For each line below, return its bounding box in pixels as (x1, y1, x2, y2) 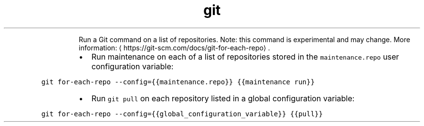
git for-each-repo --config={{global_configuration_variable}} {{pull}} (41, 110, 323, 118)
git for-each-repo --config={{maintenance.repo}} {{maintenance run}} (41, 78, 315, 86)
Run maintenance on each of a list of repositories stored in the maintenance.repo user (91, 51, 399, 62)
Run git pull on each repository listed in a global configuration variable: (91, 93, 355, 103)
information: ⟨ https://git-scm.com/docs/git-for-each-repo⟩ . (78, 43, 270, 52)
